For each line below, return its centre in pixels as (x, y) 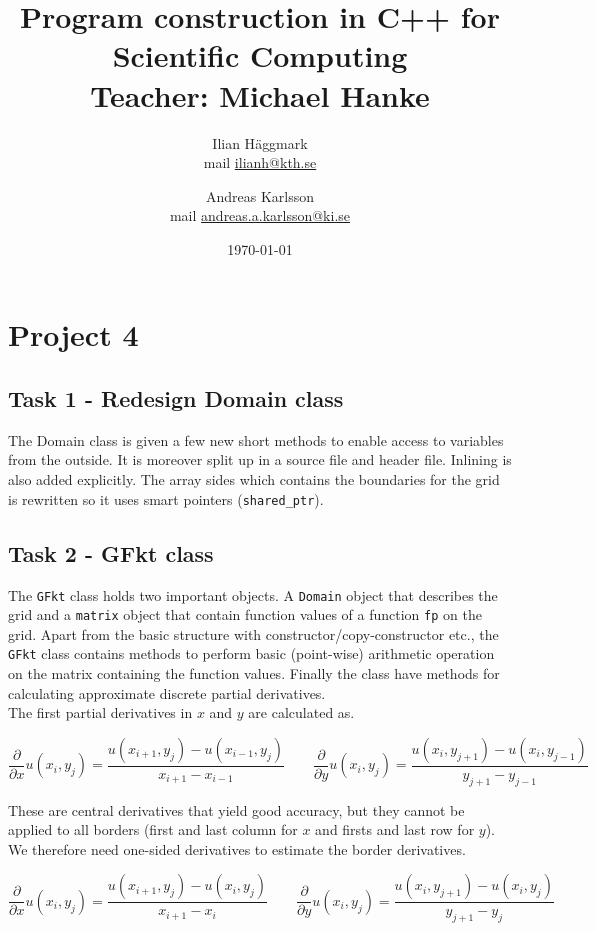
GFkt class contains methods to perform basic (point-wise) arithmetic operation (251, 653)
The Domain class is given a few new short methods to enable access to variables (256, 439)
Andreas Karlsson (260, 195)
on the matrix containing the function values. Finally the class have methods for (254, 673)
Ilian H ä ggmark (260, 142)
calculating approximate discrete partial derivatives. (167, 692)
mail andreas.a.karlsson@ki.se (260, 215)
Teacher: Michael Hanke (260, 94)
